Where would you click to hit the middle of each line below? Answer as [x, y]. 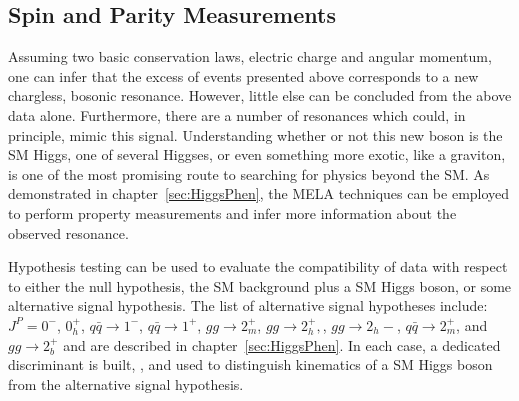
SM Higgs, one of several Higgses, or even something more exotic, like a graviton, [257, 154]
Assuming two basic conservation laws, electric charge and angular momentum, [250, 56]
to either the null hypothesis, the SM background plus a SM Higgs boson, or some [260, 285]
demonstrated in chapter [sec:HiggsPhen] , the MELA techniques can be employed [259, 193]
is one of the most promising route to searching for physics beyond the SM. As [249, 173]
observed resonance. [68, 232]
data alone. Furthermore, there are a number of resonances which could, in [237, 114]
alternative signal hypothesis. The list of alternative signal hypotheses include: [248, 305]
